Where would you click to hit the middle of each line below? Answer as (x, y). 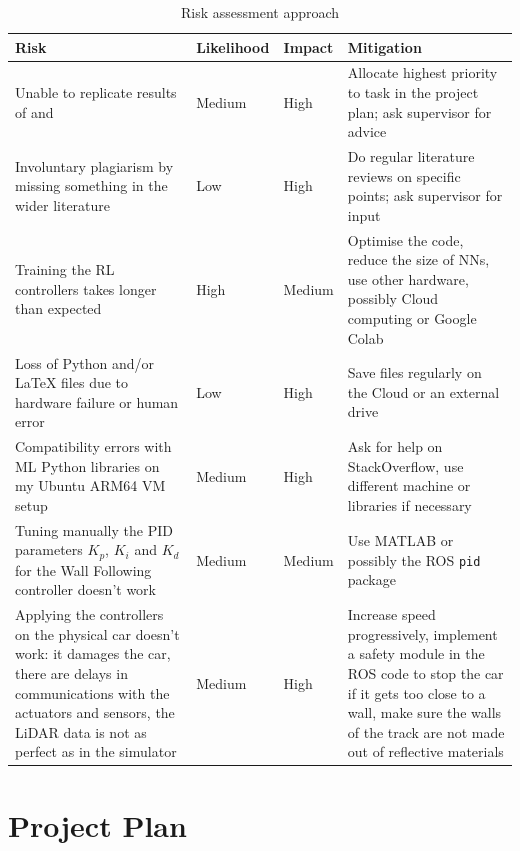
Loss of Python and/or (85, 362)
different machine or (409, 485)
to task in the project (413, 92)
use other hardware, (408, 278)
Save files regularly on (414, 372)
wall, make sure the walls (424, 712)
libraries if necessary (409, 504)
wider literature (63, 205)
